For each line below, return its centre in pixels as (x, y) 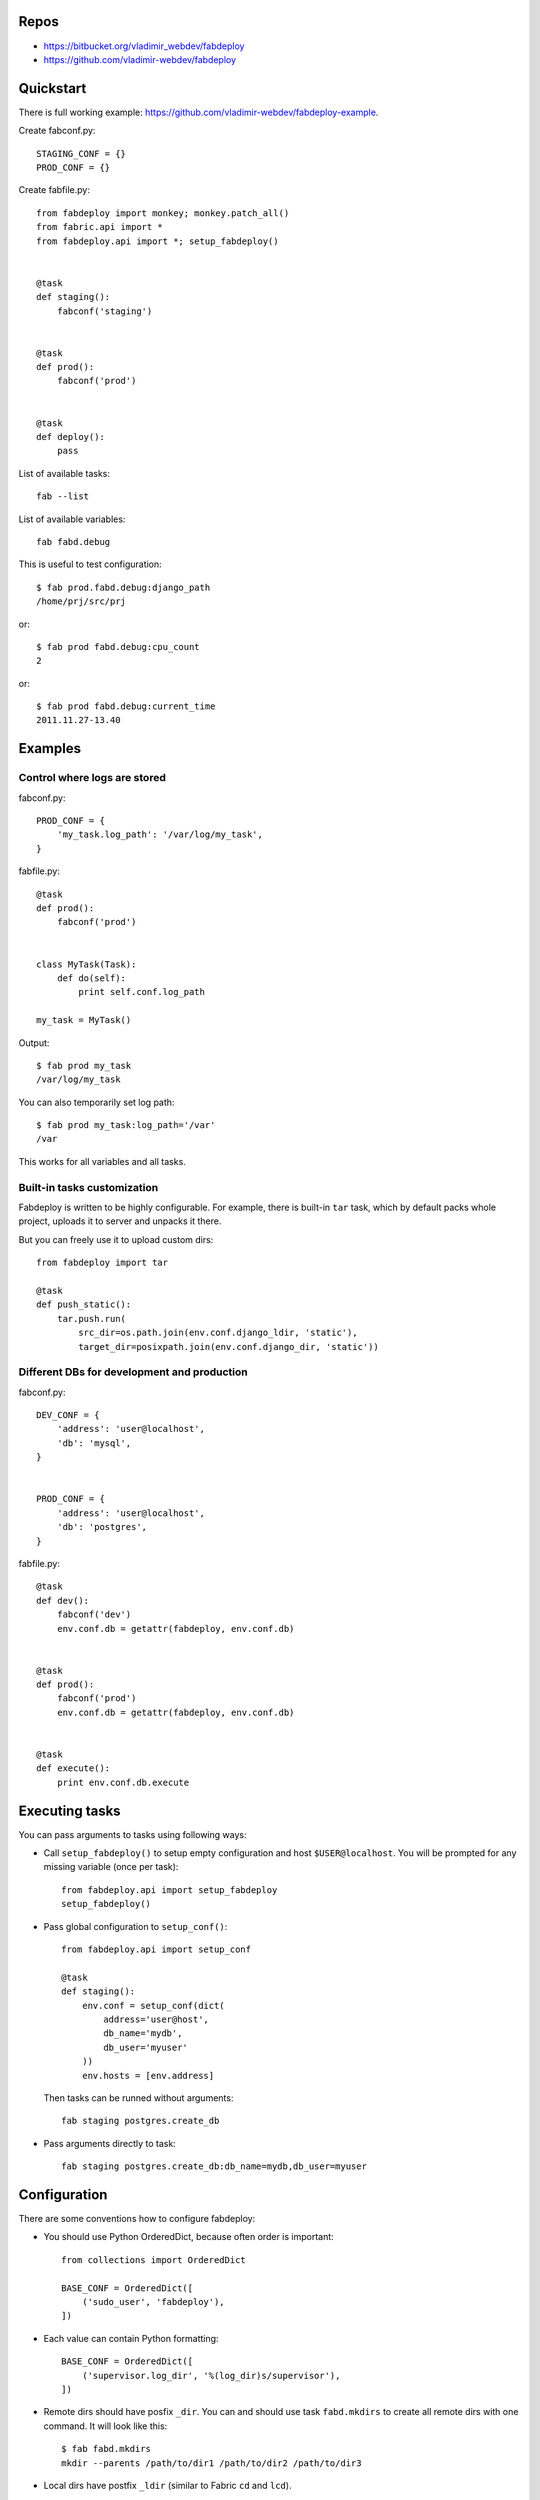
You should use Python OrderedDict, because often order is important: (188, 2237)
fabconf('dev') (94, 1614)
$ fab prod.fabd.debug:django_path (123, 587)
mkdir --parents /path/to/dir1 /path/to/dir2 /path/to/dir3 (211, 2463)
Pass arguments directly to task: (110, 2143)
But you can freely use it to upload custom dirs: (116, 1239)
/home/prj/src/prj (81, 601)
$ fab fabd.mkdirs (106, 2449)
